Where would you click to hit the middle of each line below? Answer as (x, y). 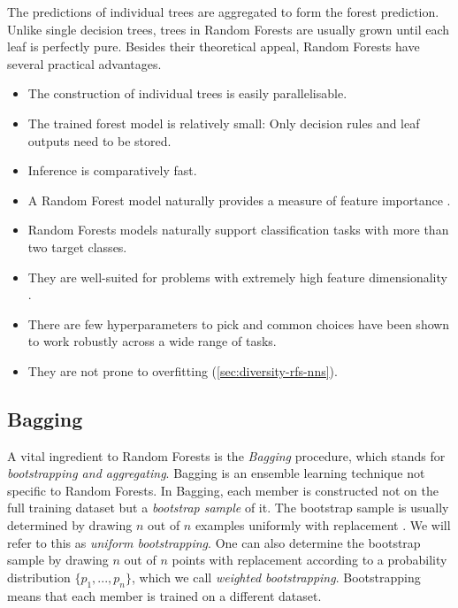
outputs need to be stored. (99, 140)
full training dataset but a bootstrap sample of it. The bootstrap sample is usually (228, 508)
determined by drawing (70, 525)
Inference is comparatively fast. (112, 170)
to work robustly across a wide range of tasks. (152, 341)
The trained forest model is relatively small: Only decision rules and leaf (224, 123)
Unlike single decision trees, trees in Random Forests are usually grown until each (229, 29)
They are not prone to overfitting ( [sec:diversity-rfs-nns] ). (183, 370)
